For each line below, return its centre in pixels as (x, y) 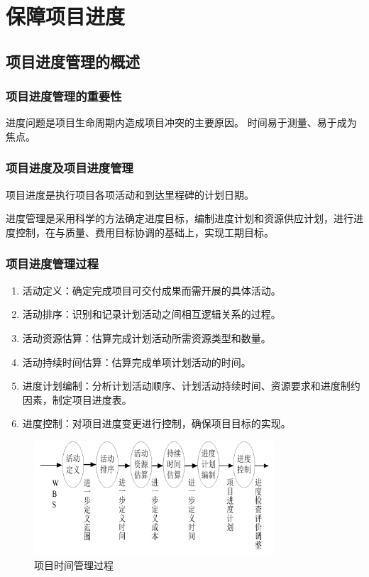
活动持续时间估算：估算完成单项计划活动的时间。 (137, 362)
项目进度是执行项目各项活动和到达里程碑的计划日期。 (130, 194)
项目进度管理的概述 (73, 61)
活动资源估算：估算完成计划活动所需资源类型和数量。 (147, 337)
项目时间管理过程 (74, 565)
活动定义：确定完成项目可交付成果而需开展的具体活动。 (152, 290)
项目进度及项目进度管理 (70, 168)
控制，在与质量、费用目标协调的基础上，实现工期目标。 (144, 232)
